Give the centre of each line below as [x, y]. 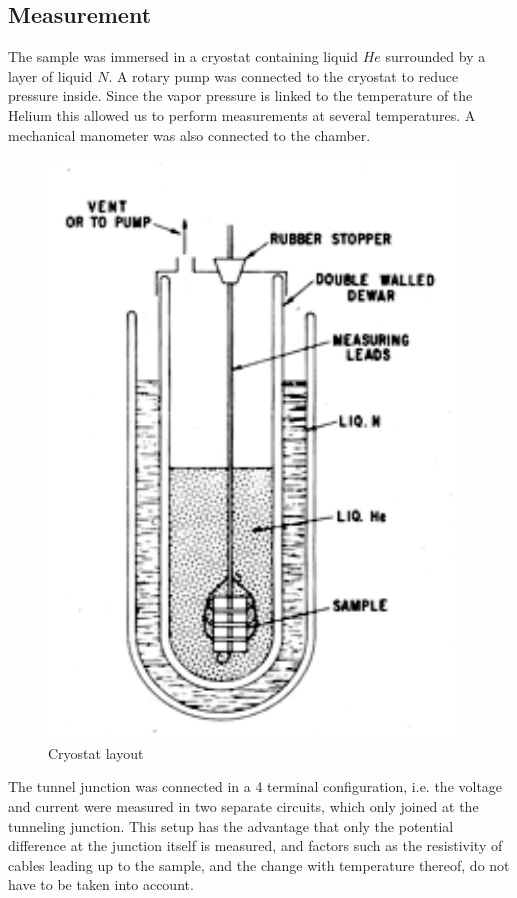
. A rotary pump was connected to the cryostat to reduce [283, 75]
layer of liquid [50, 75]
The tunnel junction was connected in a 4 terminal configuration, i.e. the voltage [255, 786]
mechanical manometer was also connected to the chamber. [189, 134]
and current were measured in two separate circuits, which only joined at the [243, 805]
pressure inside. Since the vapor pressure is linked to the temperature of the [240, 95]
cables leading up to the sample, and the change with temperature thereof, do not [259, 864]
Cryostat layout [96, 752]
